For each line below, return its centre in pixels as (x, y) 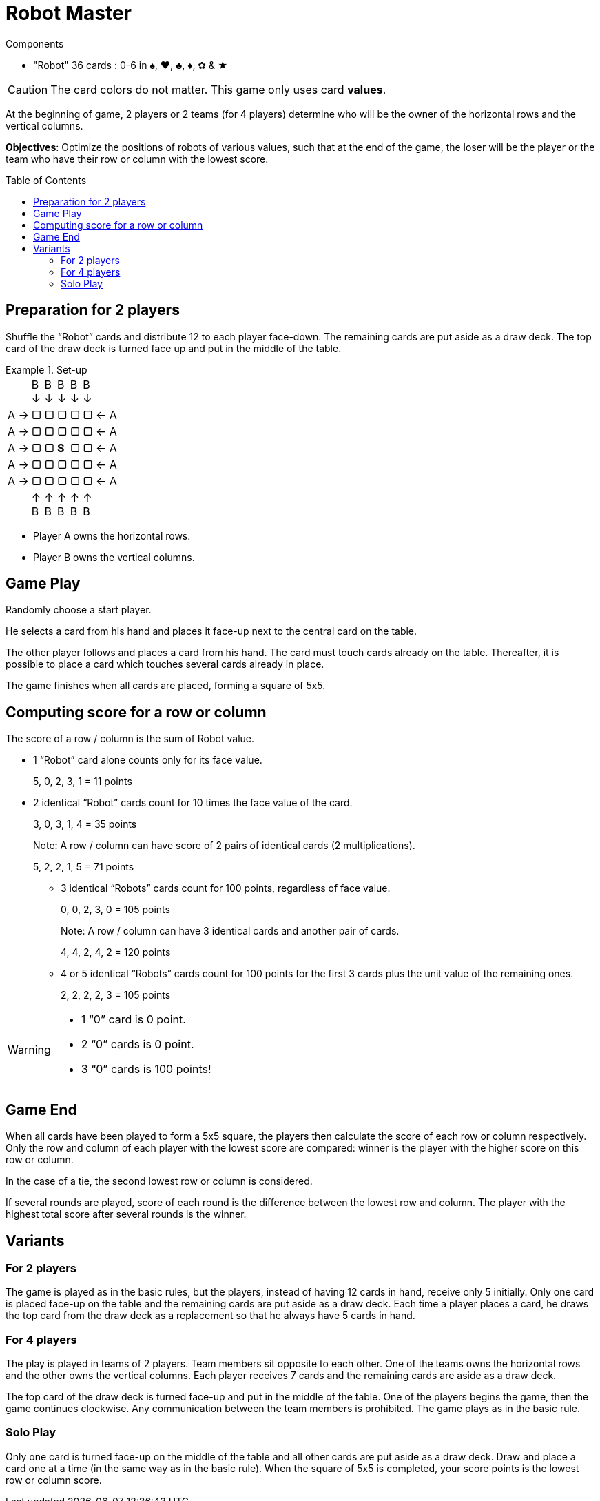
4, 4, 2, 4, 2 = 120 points (116, 952)
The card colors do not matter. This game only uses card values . (218, 89)
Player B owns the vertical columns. (114, 557)
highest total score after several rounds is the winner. (126, 1214)
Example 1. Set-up (46, 369)
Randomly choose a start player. (79, 610)
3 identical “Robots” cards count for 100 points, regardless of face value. (226, 888)
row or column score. (54, 1480)
